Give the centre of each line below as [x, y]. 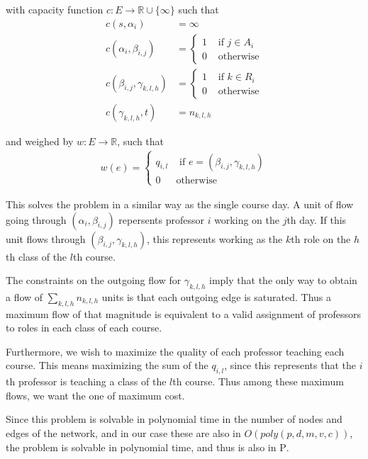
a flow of [24, 296]
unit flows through [46, 238]
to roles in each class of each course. [84, 328]
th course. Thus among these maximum [258, 381]
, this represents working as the [214, 238]
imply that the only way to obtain [283, 280]
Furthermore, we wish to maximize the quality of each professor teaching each [175, 351]
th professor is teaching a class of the [86, 381]
